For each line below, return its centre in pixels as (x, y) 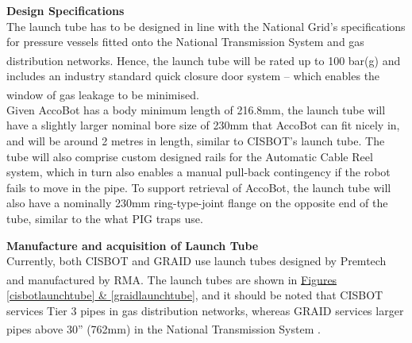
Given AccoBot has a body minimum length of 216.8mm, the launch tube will (196, 109)
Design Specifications (65, 10)
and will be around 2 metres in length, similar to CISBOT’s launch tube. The (196, 141)
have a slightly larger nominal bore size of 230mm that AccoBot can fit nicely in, (203, 125)
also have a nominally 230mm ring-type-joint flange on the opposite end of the (197, 203)
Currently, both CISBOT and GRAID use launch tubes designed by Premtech (196, 261)
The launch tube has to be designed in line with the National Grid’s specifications (206, 26)
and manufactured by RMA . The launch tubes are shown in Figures (172, 279)
